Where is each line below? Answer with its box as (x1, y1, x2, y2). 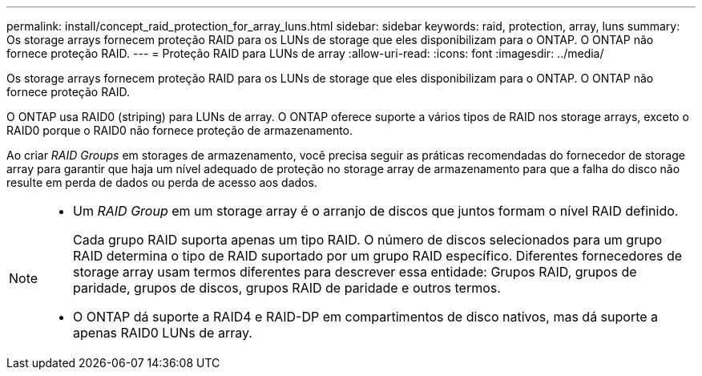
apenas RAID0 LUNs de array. (73, 325, 252, 341)
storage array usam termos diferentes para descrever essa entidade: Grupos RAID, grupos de (73, 264, 637, 280)
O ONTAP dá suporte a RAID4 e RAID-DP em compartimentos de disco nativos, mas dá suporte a (73, 309, 659, 325)
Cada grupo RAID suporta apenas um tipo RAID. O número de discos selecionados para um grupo (73, 232, 663, 248)
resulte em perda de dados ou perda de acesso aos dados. (6, 176, 317, 189)
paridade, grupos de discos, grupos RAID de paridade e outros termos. (73, 280, 501, 296)
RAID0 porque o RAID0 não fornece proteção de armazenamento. (6, 123, 353, 137)
